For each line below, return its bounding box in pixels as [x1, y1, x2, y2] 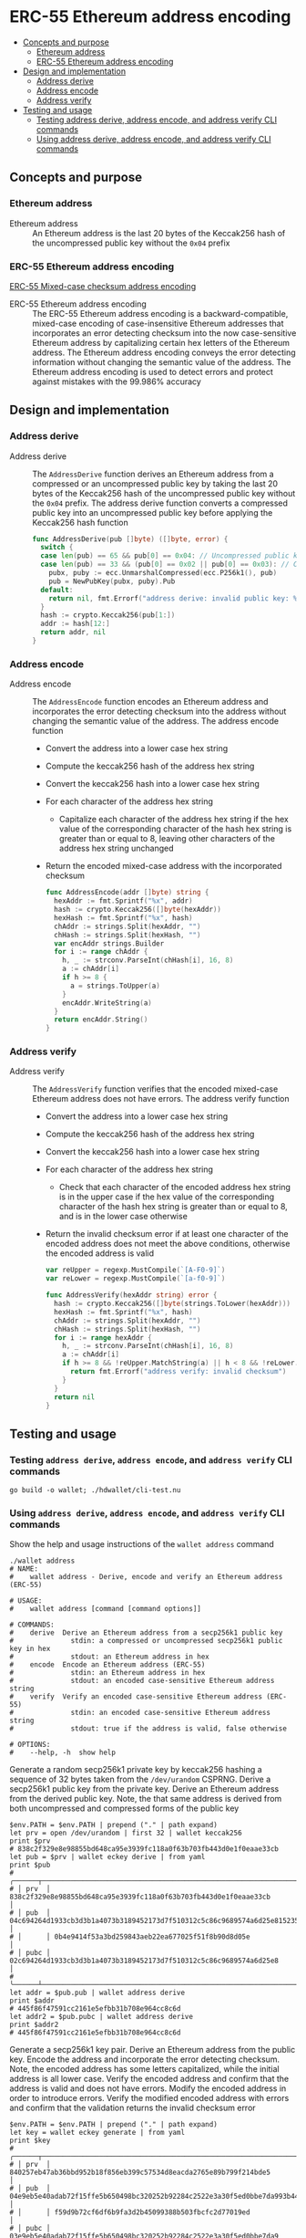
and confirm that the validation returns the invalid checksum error [9, 2102, 257, 2114]
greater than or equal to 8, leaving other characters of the [58, 833, 276, 844]
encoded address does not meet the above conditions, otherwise [45, 1239, 291, 1250]
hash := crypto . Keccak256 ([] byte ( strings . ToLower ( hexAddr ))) [54, 1299, 291, 1309]
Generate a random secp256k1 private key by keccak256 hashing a [9, 1764, 262, 1775]
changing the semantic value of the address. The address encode [32, 716, 280, 727]
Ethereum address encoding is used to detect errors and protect [32, 366, 273, 377]
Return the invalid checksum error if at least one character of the [45, 1229, 289, 1239]
